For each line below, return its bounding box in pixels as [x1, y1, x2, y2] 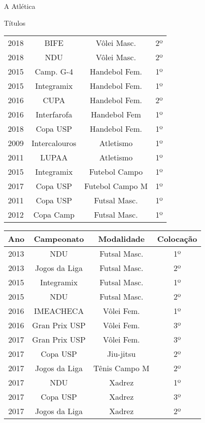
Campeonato [34, 233, 84, 245]
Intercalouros [32, 137, 76, 149]
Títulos [4, 17, 26, 28]
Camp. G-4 [34, 66, 73, 77]
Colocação [157, 233, 197, 245]
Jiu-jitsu [107, 348, 136, 360]
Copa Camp [33, 209, 75, 221]
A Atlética [4, 1, 35, 11]
